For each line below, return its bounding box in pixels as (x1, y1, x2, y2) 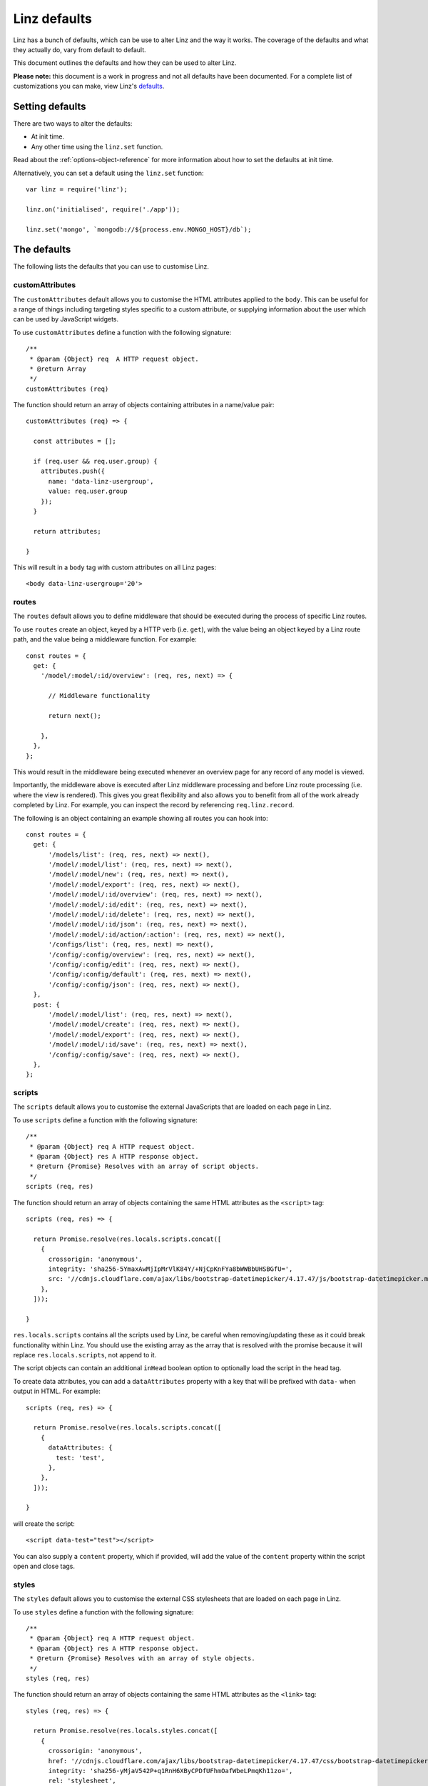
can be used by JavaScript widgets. (13, 315, 119, 324)
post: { (33, 1000, 60, 1009)
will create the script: (13, 1519, 75, 1528)
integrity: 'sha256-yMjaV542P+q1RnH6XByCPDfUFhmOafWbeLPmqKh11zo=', (48, 1767, 293, 1775)
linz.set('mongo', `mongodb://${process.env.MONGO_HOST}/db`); (26, 225, 252, 234)
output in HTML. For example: (13, 1387, 101, 1396)
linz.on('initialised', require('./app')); (26, 205, 180, 214)
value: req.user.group (48, 487, 128, 496)
